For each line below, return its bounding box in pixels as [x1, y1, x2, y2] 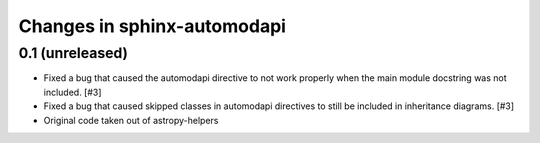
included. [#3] [43, 86, 102, 98]
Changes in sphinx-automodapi [18, 15, 287, 37]
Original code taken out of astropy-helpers [43, 114, 219, 126]
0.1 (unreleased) [18, 44, 129, 62]
